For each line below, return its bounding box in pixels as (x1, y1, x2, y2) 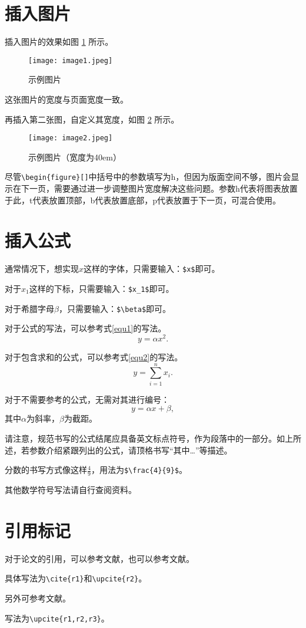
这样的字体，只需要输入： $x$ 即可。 (84, 262, 220, 275)
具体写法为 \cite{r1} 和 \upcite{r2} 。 (5, 572, 147, 584)
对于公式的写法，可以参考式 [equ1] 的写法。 (5, 322, 167, 334)
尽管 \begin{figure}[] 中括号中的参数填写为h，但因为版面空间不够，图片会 (5, 170, 291, 183)
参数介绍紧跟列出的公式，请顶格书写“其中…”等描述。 (29, 443, 232, 456)
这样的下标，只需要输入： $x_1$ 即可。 (29, 282, 174, 295)
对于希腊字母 (5, 302, 54, 314)
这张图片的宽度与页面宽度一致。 (5, 93, 128, 105)
